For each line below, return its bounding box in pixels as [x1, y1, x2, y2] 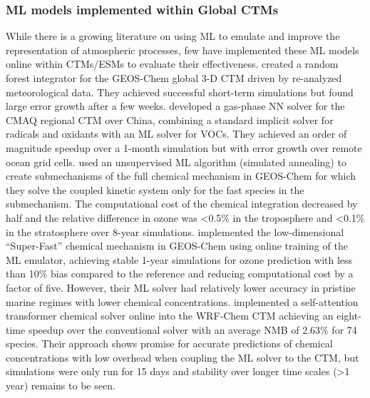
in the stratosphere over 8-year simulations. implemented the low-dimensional [6, 224, 344, 239]
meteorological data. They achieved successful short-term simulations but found [6, 84, 354, 99]
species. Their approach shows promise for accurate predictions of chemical [6, 336, 333, 351]
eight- [336, 308, 361, 323]
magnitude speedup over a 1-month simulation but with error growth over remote [6, 140, 362, 155]
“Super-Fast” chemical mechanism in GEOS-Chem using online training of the [6, 238, 348, 253]
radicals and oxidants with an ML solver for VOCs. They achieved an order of [6, 126, 347, 141]
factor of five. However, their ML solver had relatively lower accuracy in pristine [6, 280, 356, 295]
